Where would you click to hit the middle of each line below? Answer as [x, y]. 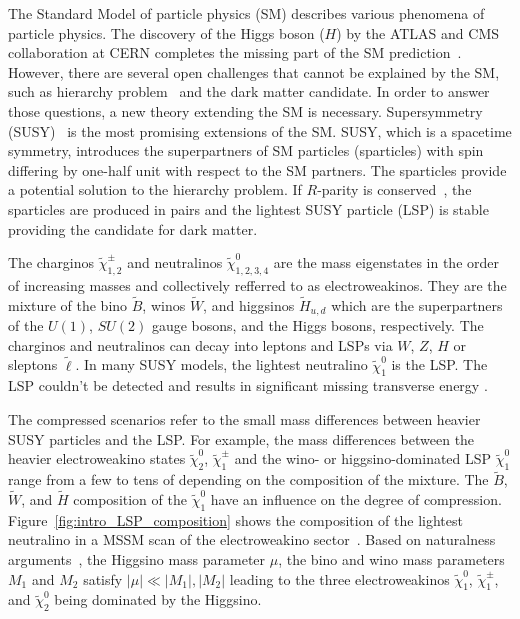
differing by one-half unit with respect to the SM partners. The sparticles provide [257, 169]
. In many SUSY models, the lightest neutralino [221, 364]
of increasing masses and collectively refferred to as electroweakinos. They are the [257, 284]
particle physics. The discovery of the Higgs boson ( [166, 32]
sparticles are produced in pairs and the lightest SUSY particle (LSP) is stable [248, 208]
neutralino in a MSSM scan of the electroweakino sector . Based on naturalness [252, 539]
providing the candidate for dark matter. [133, 228]
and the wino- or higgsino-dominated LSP [363, 458]
